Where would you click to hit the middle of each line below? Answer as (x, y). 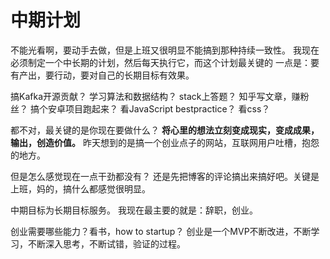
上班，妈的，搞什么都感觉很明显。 (80, 188)
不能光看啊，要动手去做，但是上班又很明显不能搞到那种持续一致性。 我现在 (165, 50)
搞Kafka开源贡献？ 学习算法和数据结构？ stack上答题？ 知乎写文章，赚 (155, 96)
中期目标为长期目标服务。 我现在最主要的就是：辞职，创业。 (134, 210)
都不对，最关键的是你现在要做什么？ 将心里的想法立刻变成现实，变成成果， (165, 130)
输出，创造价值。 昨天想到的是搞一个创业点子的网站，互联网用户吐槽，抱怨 (165, 142)
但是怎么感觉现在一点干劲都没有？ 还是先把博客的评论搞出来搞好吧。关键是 (165, 176)
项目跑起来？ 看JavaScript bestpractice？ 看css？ (167, 108)
